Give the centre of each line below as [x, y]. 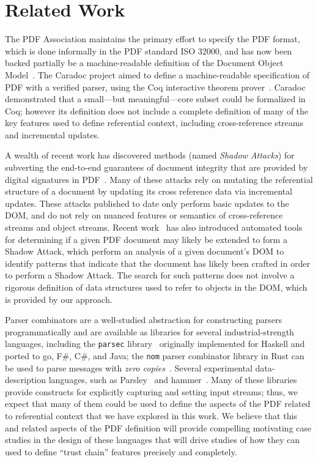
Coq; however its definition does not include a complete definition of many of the [157, 110]
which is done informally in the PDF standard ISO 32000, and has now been [149, 50]
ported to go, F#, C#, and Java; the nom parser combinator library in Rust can [155, 356]
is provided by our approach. [59, 299]
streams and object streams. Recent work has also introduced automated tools [154, 227]
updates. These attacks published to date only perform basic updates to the [147, 203]
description [26, 380]
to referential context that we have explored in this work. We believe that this [151, 416]
